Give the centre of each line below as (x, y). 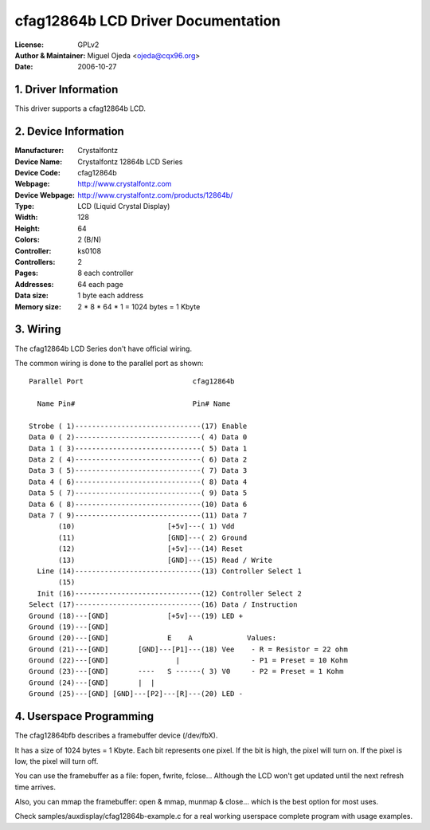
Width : (26, 217)
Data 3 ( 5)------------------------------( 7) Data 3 (138, 471)
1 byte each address (110, 296)
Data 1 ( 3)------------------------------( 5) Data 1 (138, 448)
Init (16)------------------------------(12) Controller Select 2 (169, 593)
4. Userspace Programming (84, 716)
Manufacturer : (39, 151)
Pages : (27, 273)
